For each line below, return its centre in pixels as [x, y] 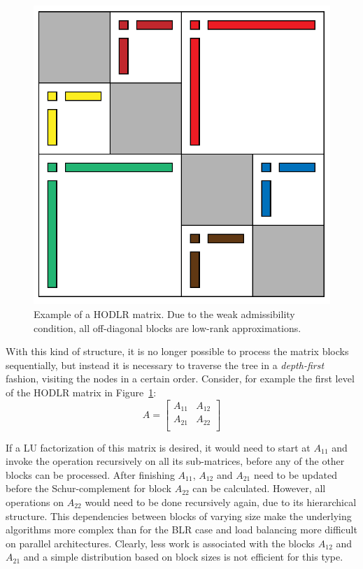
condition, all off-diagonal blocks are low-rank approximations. [168, 327]
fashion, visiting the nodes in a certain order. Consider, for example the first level [180, 379]
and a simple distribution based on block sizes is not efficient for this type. [183, 557]
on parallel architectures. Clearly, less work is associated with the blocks [161, 543]
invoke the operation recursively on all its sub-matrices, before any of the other [175, 461]
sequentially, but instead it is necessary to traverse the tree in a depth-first [165, 365]
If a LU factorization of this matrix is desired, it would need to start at [158, 447]
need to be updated [295, 474]
